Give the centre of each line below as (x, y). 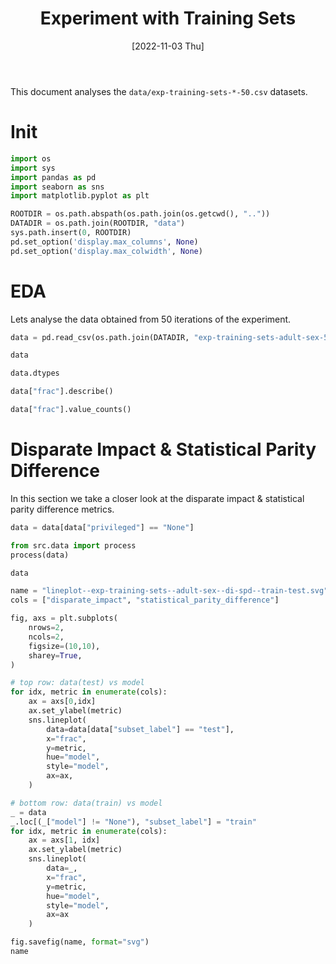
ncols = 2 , (46, 637)
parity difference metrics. (62, 509)
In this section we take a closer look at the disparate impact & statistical (157, 498)
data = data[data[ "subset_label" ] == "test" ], (140, 729)
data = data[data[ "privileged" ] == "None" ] (102, 527)
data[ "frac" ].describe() (62, 392)
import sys (33, 168)
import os (31, 158)
